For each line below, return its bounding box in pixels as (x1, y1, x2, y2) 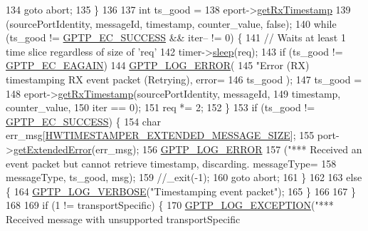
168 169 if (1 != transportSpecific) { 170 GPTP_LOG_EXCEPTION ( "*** (6, 197, 334, 212)
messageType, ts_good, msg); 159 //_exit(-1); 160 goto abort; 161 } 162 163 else (6, 170, 362, 185)
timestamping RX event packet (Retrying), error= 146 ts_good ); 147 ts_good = (6, 71, 362, 86)
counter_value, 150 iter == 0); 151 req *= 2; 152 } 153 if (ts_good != (6, 100, 315, 115)
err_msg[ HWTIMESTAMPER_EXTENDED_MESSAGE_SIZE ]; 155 (6, 128, 315, 143)
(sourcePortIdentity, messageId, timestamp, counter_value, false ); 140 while (6, 16, 337, 31)
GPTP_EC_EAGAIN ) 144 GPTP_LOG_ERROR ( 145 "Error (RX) (6, 58, 310, 73)
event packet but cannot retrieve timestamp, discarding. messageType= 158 (6, 155, 337, 170)
